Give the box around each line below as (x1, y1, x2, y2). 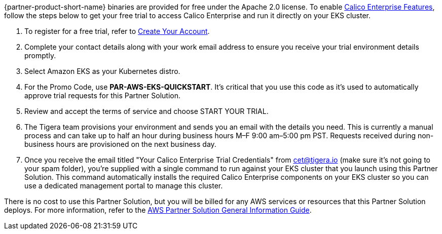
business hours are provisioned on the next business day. (24, 140, 216, 148)
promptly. (24, 51, 56, 60)
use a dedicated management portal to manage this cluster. (24, 181, 223, 190)
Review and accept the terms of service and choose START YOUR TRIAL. (24, 107, 269, 115)
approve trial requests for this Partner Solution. (24, 91, 180, 100)
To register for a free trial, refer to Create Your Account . (24, 27, 210, 35)
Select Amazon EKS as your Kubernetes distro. (24, 67, 180, 75)
